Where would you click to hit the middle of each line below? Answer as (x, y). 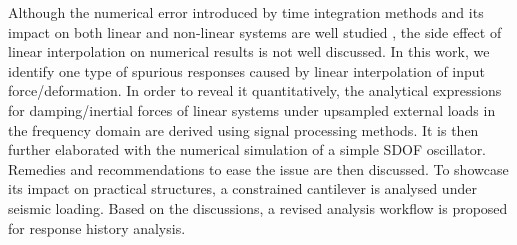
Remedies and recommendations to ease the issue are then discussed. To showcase (258, 168)
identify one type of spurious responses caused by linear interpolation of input (247, 70)
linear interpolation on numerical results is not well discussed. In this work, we (249, 51)
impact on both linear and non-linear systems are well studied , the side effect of (255, 31)
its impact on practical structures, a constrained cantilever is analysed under (242, 188)
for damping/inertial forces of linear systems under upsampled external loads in (252, 109)
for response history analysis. (97, 227)
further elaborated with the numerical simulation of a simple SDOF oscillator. (247, 149)
